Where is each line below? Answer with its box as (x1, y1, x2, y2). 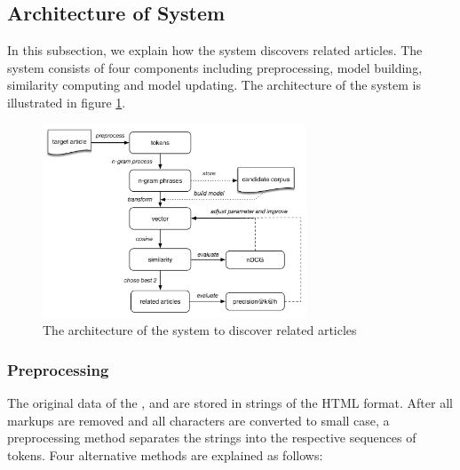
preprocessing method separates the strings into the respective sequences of (7, 428, 416, 447)
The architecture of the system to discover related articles (43, 321, 357, 339)
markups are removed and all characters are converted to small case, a (7, 410, 390, 429)
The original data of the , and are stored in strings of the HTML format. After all (7, 394, 453, 412)
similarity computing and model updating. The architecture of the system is (7, 76, 421, 94)
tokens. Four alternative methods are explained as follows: (7, 446, 323, 465)
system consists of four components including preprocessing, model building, (7, 58, 423, 76)
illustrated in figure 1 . (7, 92, 126, 111)
